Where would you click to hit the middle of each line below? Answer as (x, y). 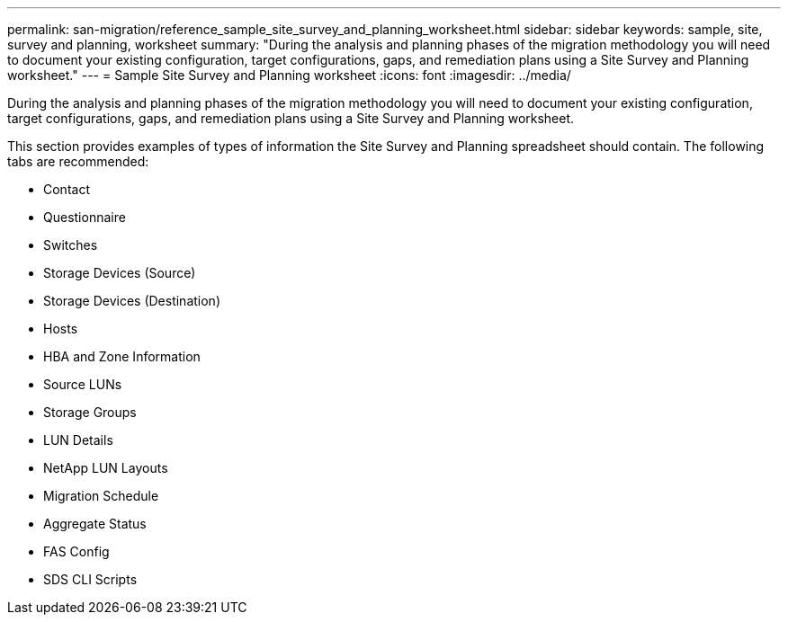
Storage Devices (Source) (120, 273)
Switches (71, 245)
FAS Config (76, 551)
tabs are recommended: (78, 161)
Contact (67, 189)
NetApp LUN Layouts (106, 468)
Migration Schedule (101, 496)
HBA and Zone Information (122, 356)
